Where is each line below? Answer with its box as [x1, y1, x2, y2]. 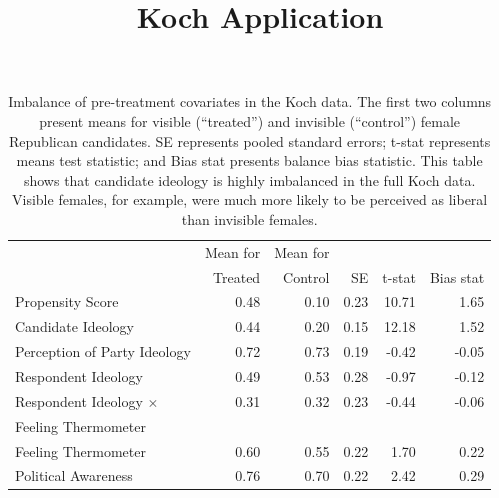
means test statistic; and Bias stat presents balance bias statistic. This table [16, 150, 483, 171]
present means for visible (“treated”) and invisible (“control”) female [39, 110, 461, 131]
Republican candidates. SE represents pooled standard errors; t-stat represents [9, 130, 491, 151]
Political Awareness [15, 465, 133, 486]
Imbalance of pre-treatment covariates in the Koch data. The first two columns [8, 91, 492, 112]
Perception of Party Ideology [15, 341, 191, 362]
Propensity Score [15, 291, 119, 312]
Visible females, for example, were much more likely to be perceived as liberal [12, 189, 488, 210]
